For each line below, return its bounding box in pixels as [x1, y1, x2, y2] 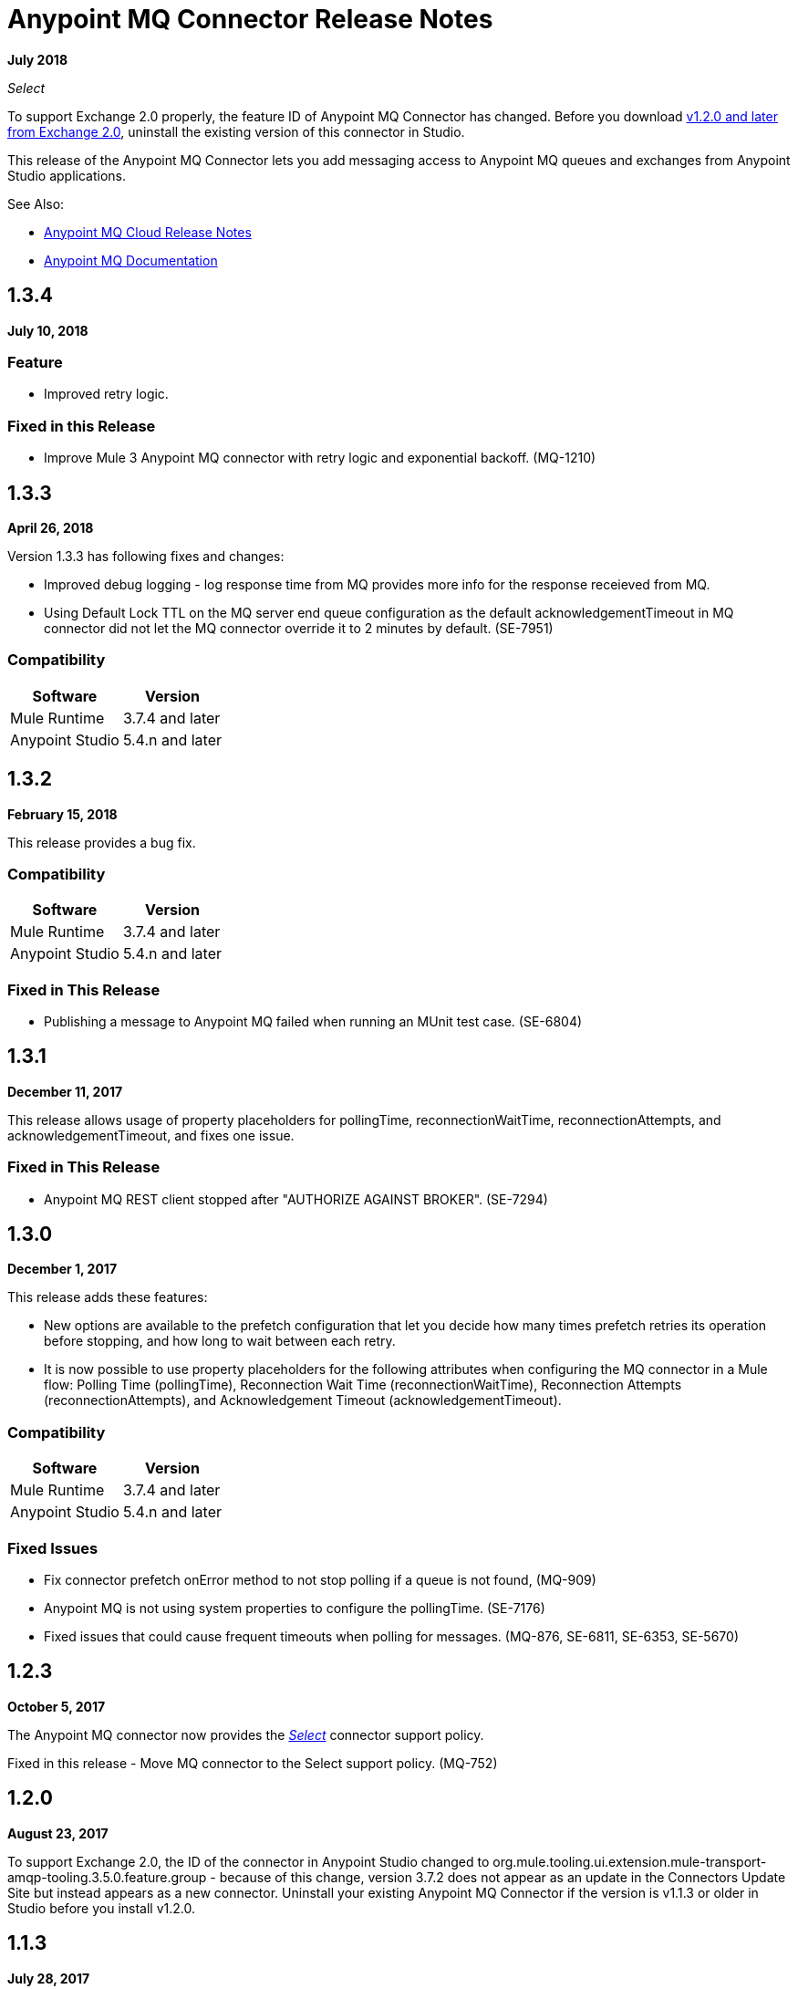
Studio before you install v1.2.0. [7, 1900, 195, 1916]
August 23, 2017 [7, 1825, 109, 1841]
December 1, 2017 [7, 1261, 118, 1277]
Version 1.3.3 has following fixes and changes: [7, 547, 285, 564]
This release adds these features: [7, 1289, 208, 1306]
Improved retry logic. [44, 386, 169, 402]
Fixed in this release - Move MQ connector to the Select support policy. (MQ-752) [7, 1755, 498, 1771]
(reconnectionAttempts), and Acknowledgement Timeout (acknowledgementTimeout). [44, 1392, 562, 1409]
